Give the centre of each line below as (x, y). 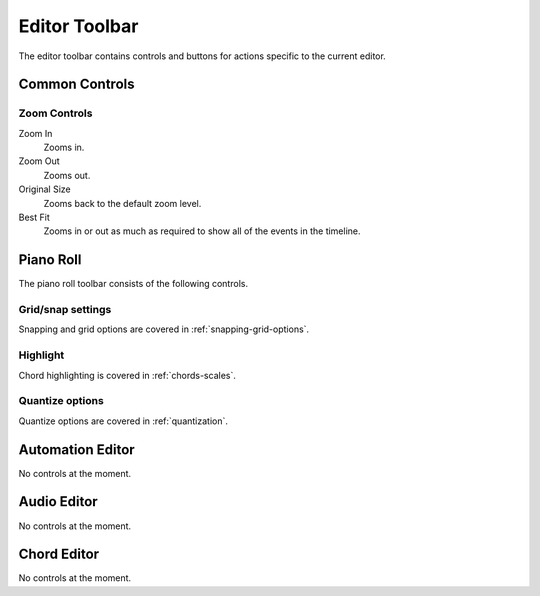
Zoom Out (39, 161)
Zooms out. (67, 175)
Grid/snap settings (65, 310)
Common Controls (76, 84)
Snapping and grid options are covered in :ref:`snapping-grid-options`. (164, 329)
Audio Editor (58, 501)
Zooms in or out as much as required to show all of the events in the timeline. (202, 231)
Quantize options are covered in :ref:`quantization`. (123, 421)
